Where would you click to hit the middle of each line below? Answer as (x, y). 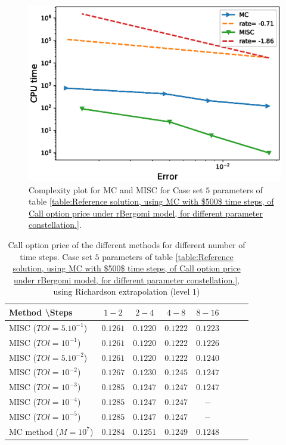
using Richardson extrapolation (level (122, 291)
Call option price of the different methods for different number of (127, 245)
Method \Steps (41, 312)
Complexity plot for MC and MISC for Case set (116, 189)
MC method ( (34, 431)
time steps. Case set (56, 256)
